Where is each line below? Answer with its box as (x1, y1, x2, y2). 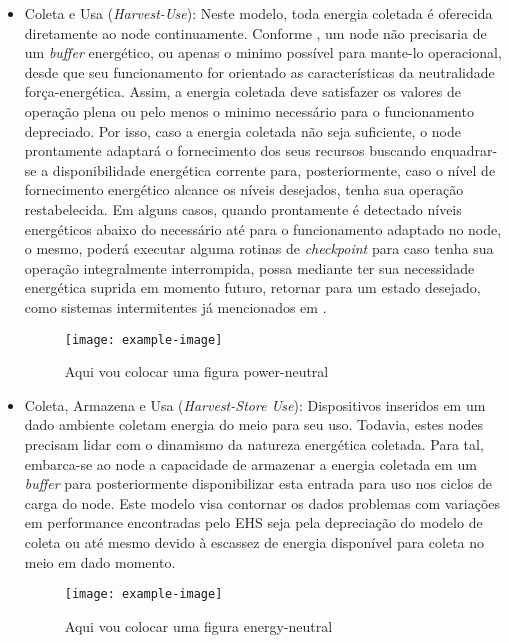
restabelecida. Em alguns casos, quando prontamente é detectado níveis (24, 198, 462, 219)
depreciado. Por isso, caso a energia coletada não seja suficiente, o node (24, 120, 462, 141)
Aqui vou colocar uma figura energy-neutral (64, 615, 333, 636)
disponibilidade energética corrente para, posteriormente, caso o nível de (52, 159, 496, 180)
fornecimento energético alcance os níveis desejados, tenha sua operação (24, 179, 464, 200)
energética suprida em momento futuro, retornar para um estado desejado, (24, 277, 481, 298)
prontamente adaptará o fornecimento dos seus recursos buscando (24, 140, 426, 161)
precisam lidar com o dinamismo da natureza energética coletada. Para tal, (24, 433, 484, 454)
